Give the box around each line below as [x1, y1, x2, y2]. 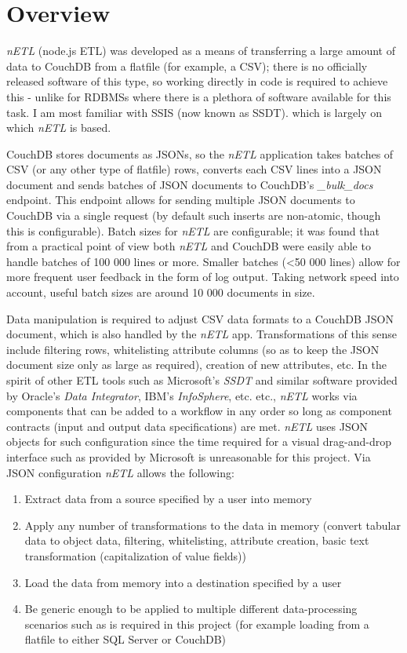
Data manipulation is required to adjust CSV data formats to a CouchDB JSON [6, 310, 394, 326]
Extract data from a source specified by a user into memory [24, 491, 312, 507]
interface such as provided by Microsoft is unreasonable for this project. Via [6, 448, 371, 465]
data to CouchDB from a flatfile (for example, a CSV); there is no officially [6, 57, 368, 74]
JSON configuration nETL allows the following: [6, 464, 234, 480]
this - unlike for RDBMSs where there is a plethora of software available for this [6, 88, 391, 104]
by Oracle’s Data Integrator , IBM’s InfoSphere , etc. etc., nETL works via [6, 387, 358, 403]
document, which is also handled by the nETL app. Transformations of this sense [6, 326, 398, 342]
